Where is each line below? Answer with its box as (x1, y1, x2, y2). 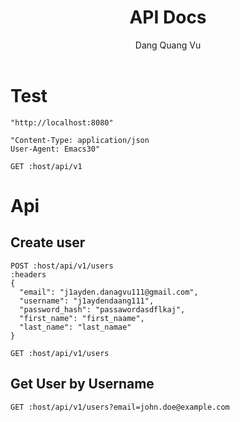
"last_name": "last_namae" (19, 322, 132, 332)
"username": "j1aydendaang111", (19, 296, 155, 306)
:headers (10, 269, 47, 280)
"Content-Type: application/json (10, 135, 150, 145)
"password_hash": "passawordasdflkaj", (19, 304, 186, 315)
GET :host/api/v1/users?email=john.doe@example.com (10, 402, 230, 412)
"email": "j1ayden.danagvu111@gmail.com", (19, 287, 199, 297)
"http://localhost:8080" (10, 117, 114, 128)
